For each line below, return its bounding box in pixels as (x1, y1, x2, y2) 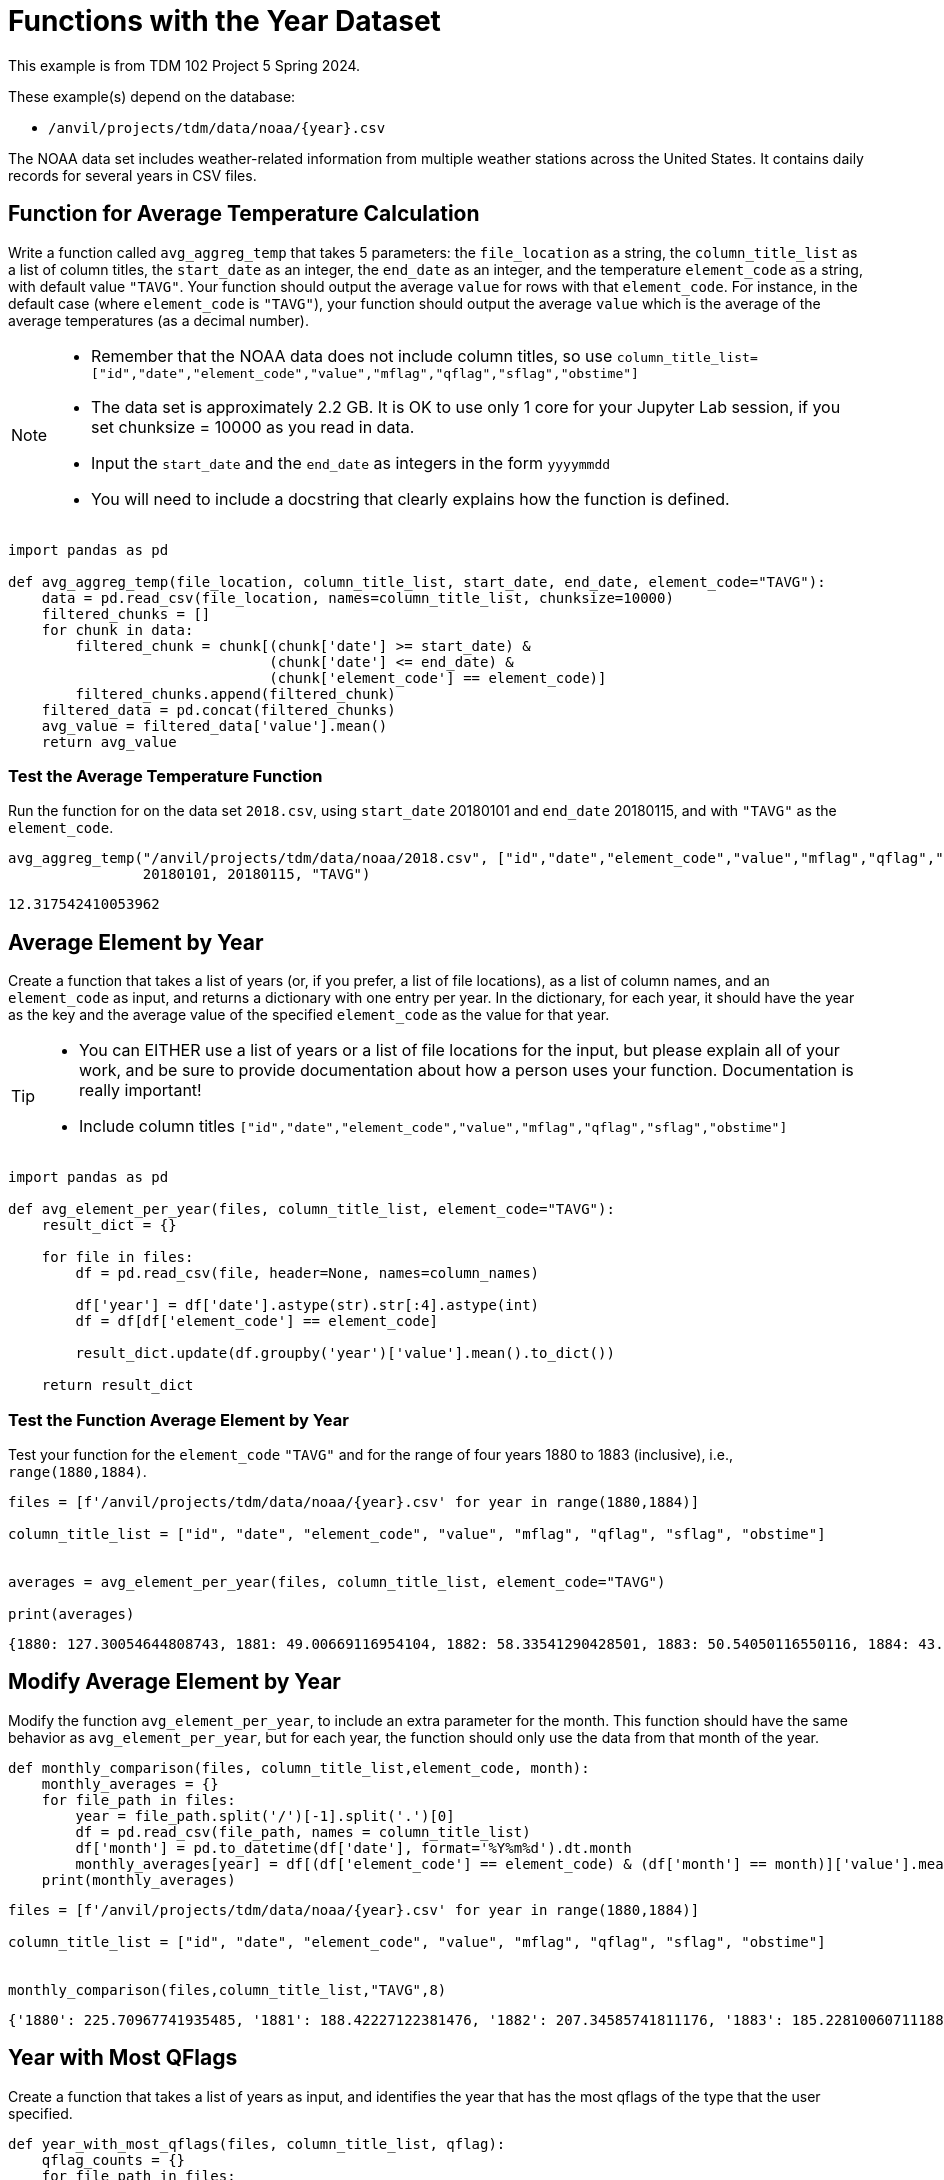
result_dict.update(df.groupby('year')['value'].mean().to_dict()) (75, 1345, 615, 1362)
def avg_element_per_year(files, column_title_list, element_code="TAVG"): (8, 1201, 615, 1218)
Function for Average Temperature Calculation (8, 201, 480, 227)
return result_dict (41, 1377, 194, 1394)
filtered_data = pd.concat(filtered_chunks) (41, 701, 396, 718)
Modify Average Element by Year (8, 1669, 341, 1695)
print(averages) (8, 1605, 135, 1622)
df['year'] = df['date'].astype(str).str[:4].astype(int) (75, 1297, 540, 1314)
